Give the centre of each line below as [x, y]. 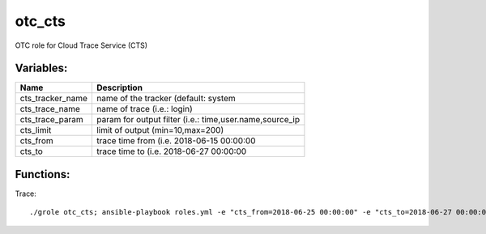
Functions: [43, 174]
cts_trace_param [52, 120]
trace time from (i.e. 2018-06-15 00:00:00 [176, 141]
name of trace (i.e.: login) [145, 109]
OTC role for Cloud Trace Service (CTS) [81, 45]
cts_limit [36, 130]
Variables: [41, 68]
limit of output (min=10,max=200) [160, 130]
